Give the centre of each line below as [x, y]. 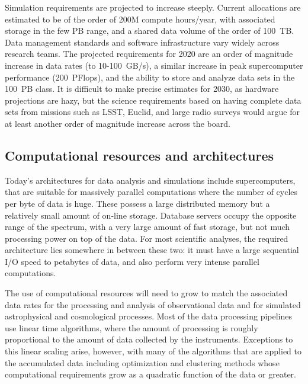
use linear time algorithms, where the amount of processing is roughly [131, 327]
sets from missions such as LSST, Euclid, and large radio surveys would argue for [152, 112]
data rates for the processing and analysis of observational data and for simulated [153, 304]
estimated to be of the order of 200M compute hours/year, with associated [140, 19]
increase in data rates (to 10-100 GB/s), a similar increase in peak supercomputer [154, 65]
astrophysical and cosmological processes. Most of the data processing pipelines [149, 316]
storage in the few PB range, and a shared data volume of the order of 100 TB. [150, 31]
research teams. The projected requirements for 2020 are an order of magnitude [149, 54]
